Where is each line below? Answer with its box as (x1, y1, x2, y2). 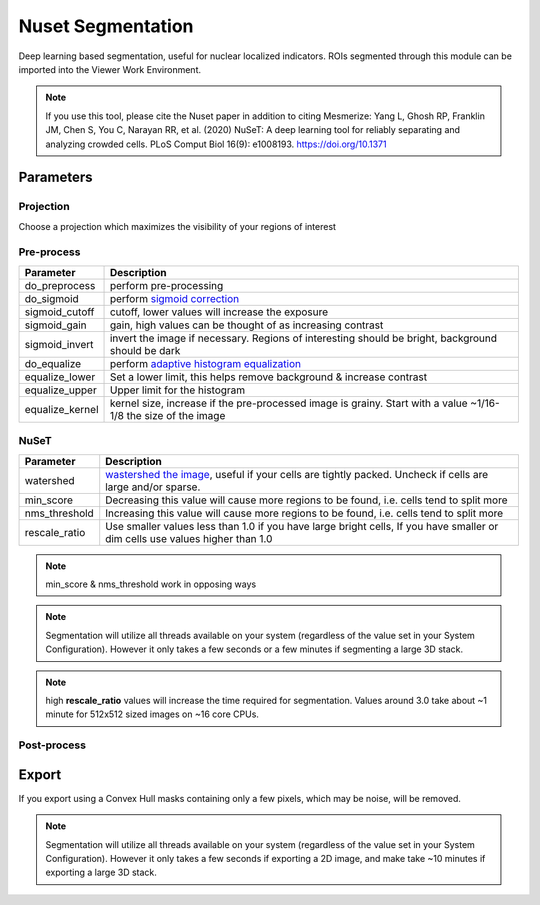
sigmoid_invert (24, 337, 94, 351)
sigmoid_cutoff (24, 305, 95, 319)
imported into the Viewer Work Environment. (18, 63, 202, 75)
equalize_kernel (24, 402, 99, 416)
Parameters (18, 169, 93, 186)
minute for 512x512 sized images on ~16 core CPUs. (45, 708, 260, 720)
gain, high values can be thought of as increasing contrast (109, 318, 384, 332)
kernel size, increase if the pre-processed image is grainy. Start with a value (109, 396, 469, 410)
